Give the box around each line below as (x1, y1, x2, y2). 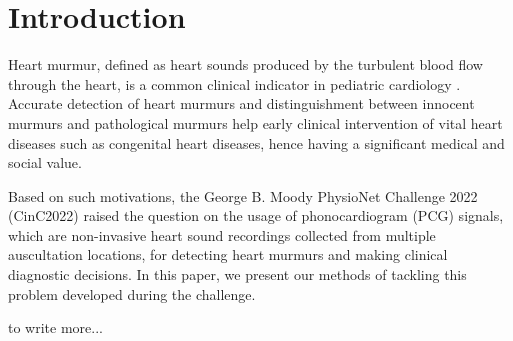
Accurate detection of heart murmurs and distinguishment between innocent (8, 93, 475, 114)
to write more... (8, 317, 103, 338)
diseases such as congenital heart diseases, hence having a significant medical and (8, 132, 505, 153)
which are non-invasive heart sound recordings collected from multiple (8, 224, 436, 245)
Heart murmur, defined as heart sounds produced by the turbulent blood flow (8, 54, 483, 75)
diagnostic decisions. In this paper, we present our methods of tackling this (8, 264, 467, 285)
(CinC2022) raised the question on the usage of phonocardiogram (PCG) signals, (8, 205, 504, 226)
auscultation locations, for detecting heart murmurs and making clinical (8, 244, 448, 265)
